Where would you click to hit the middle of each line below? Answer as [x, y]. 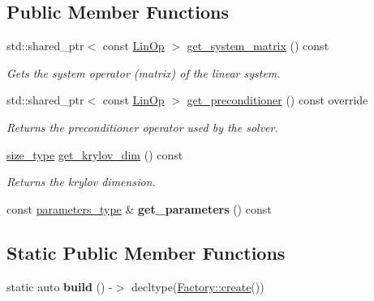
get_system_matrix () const [258, 46]
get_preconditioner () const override [277, 100]
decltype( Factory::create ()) [198, 286]
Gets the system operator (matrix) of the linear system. [144, 72]
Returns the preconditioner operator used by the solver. [142, 127]
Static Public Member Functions [146, 252]
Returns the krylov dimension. [81, 182]
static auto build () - [60, 286]
